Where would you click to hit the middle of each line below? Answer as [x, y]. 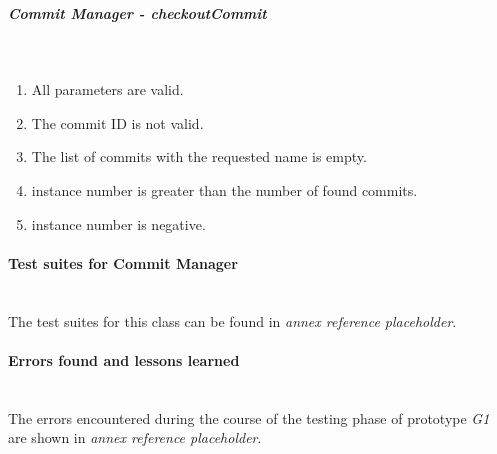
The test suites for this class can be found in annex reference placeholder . [232, 320]
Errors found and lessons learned [124, 359]
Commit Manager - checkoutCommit [137, 12]
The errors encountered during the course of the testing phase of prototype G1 [249, 417]
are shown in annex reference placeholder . [135, 437]
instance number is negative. [118, 223]
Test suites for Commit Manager [123, 262]
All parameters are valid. [107, 89]
